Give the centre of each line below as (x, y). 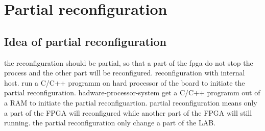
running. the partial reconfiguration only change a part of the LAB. (110, 123)
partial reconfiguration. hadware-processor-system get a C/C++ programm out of (132, 93)
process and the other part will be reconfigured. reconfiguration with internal (125, 73)
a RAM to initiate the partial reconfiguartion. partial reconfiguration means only (131, 102)
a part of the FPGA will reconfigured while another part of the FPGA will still (128, 112)
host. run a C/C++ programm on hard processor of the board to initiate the (125, 82)
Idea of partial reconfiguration (86, 41)
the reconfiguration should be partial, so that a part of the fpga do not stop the (129, 62)
